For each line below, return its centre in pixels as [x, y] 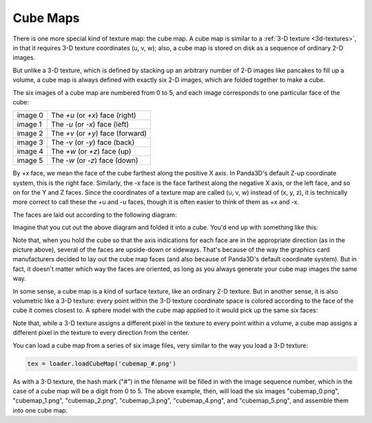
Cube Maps [46, 18]
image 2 [30, 133]
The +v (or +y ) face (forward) [99, 133]
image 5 [30, 160]
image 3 [30, 142]
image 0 [30, 116]
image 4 [30, 151]
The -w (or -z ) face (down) [95, 160]
